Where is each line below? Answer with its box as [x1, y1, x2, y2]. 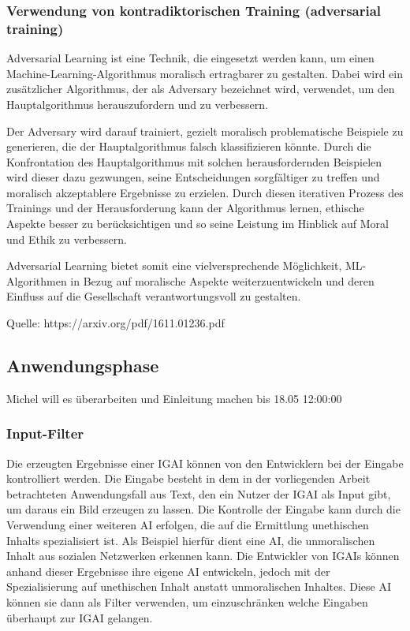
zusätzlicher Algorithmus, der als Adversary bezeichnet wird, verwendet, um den [6, 80, 395, 97]
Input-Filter [6, 424, 84, 443]
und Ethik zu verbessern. [6, 230, 127, 247]
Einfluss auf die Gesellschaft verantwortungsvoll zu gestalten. [6, 288, 301, 304]
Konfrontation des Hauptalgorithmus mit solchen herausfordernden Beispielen [6, 153, 382, 170]
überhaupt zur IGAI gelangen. [6, 609, 153, 625]
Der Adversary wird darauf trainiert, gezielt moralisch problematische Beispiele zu [6, 122, 404, 139]
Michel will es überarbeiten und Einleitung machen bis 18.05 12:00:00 [6, 390, 342, 406]
